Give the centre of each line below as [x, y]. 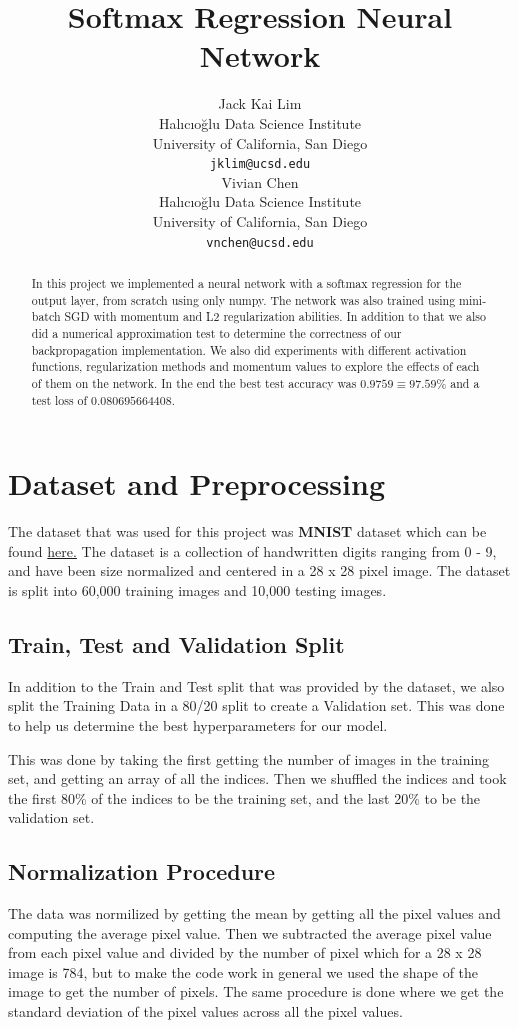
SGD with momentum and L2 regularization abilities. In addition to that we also [275, 316]
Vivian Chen [260, 181]
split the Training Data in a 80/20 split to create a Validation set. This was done [256, 705]
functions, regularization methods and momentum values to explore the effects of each [255, 366]
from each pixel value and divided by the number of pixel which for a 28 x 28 [245, 952]
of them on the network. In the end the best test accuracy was [194, 382]
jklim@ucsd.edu [260, 164]
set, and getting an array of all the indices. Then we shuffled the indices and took [257, 778]
